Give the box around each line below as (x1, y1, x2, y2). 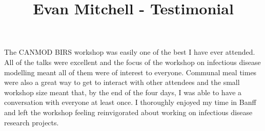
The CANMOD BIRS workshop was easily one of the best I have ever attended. (4, 47, 255, 57)
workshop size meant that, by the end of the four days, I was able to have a (4, 86, 242, 97)
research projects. (4, 117, 59, 127)
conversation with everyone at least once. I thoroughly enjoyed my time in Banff (4, 97, 256, 107)
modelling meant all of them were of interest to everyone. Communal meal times (4, 67, 257, 77)
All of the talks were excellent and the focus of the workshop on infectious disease (4, 56, 261, 67)
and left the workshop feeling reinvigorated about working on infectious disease (4, 106, 253, 117)
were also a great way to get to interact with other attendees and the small (4, 77, 240, 88)
